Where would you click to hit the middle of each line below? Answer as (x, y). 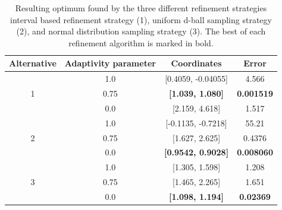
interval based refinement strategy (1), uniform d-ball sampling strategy (141, 19)
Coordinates (196, 63)
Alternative (33, 63)
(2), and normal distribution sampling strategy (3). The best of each (141, 31)
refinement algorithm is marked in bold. (141, 42)
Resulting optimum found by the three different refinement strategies (141, 8)
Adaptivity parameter (110, 63)
